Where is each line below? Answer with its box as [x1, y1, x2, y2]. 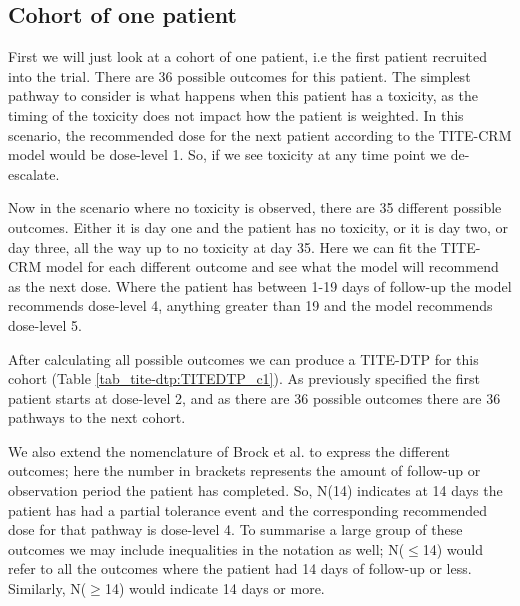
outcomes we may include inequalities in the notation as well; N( [8, 538, 405, 559]
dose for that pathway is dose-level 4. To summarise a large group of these [8, 519, 463, 540]
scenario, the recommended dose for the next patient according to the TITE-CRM [8, 124, 512, 145]
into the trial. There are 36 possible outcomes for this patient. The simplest [8, 65, 471, 86]
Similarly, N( [8, 578, 87, 599]
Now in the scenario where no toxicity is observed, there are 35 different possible [8, 197, 502, 218]
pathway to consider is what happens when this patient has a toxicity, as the [8, 85, 478, 106]
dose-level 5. [8, 314, 82, 335]
